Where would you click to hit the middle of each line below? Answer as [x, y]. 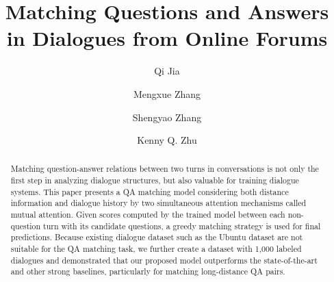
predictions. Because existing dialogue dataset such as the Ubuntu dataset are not [157, 237]
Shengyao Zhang [167, 117]
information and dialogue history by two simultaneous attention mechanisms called [158, 203]
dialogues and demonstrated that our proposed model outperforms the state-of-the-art [164, 260]
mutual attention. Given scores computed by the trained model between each [148, 215]
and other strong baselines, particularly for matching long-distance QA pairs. [148, 271]
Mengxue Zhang [167, 93]
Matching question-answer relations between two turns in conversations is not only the [165, 169]
